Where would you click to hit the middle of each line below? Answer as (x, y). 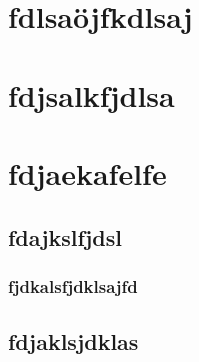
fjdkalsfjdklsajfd (73, 285)
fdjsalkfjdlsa (91, 94)
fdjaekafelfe (87, 172)
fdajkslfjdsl (65, 236)
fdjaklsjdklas (73, 341)
